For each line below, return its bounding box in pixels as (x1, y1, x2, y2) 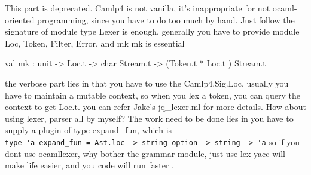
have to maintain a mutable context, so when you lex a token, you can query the (5, 88, 300, 101)
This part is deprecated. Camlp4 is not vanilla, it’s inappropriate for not (5, 2, 270, 14)
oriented (5, 13, 35, 26)
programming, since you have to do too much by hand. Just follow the (37, 13, 295, 26)
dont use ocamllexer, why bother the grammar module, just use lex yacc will (5, 147, 285, 159)
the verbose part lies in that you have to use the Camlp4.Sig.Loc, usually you (5, 76, 289, 89)
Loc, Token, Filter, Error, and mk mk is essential (5, 36, 185, 49)
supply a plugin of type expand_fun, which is (5, 124, 172, 136)
